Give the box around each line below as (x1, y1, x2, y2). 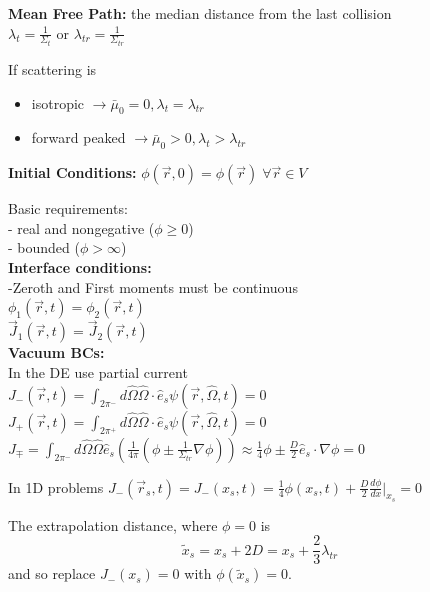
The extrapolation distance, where (8, 514, 218, 535)
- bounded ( (8, 237, 80, 258)
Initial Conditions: (8, 162, 137, 183)
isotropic (31, 92, 85, 113)
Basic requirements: (8, 198, 128, 219)
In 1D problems (8, 476, 104, 497)
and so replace (8, 563, 96, 584)
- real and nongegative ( (8, 217, 155, 238)
